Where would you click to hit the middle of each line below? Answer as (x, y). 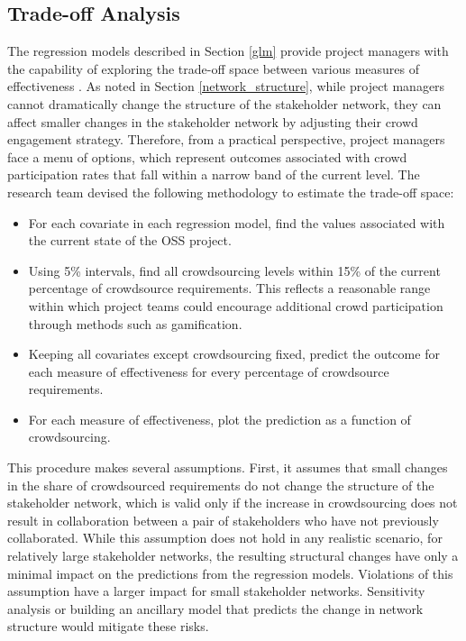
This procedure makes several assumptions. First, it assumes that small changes (228, 467)
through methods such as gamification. (135, 323)
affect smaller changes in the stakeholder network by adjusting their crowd (213, 121)
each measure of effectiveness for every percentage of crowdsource (209, 371)
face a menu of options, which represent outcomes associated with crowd (207, 156)
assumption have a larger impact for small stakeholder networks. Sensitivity (216, 591)
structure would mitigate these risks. (108, 626)
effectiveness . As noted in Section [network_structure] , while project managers (226, 86)
